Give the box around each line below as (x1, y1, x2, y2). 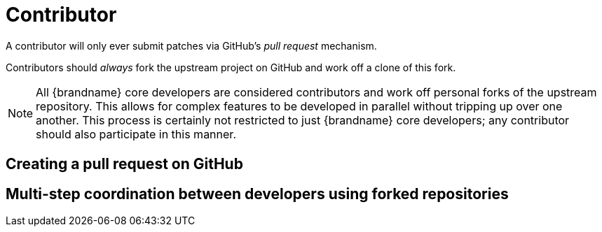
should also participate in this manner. (36, 126, 236, 141)
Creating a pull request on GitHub (6, 155, 243, 173)
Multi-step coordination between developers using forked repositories (6, 184, 509, 203)
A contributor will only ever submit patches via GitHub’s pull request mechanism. (6, 39, 377, 52)
